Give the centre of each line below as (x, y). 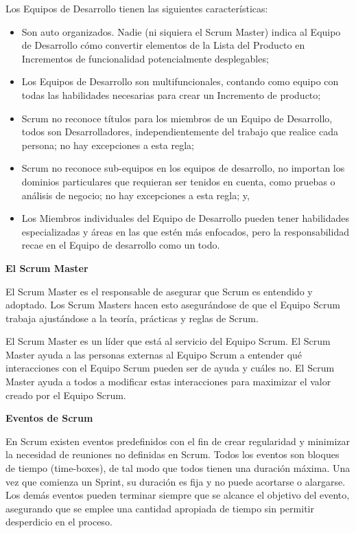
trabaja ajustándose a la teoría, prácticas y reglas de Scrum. (132, 318)
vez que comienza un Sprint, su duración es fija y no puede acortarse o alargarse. (176, 481)
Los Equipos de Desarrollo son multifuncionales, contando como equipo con (180, 81)
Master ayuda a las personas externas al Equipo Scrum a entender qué (154, 354)
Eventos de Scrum (49, 418)
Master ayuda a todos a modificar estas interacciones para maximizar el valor (168, 382)
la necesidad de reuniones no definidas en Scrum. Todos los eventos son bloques (173, 454)
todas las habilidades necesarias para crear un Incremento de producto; (171, 94)
